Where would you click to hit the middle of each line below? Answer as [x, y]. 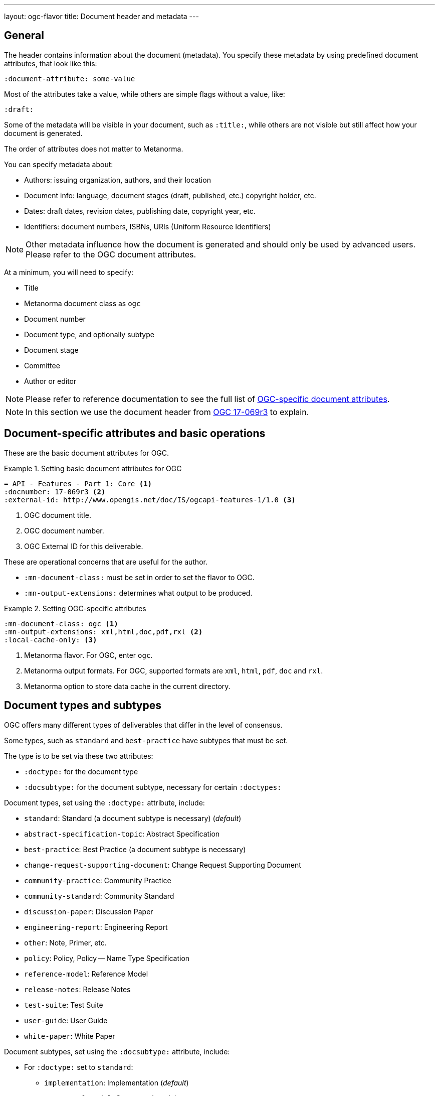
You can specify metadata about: [59, 164]
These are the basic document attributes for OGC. [87, 453]
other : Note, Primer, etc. [65, 942]
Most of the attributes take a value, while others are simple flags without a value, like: [145, 94]
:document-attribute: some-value [70, 79]
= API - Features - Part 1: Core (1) [78, 484]
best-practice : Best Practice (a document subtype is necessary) [135, 849]
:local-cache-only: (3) [51, 640]
